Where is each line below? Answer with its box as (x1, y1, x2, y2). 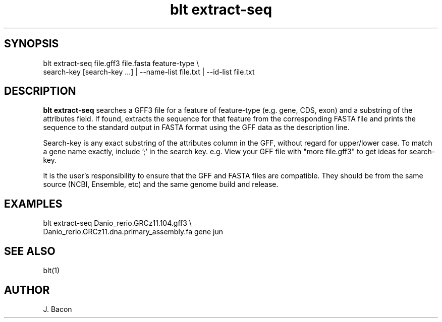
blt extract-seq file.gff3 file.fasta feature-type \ (43, 58, 199, 68)
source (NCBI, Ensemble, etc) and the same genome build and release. (43, 180, 279, 189)
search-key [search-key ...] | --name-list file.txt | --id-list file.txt (43, 67, 255, 76)
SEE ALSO (4, 244, 56, 257)
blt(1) (43, 266, 60, 275)
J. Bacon (43, 304, 72, 313)
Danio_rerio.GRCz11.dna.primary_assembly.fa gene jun (43, 227, 223, 236)
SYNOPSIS (4, 37, 59, 50)
